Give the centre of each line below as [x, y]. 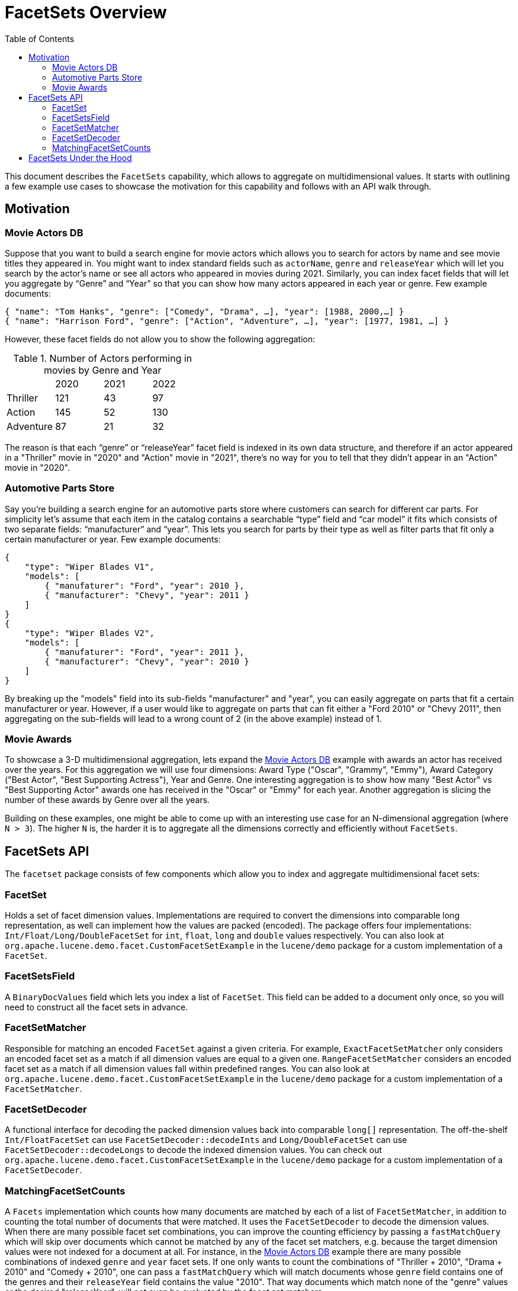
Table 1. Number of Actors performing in [103, 358]
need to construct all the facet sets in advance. [96, 1007]
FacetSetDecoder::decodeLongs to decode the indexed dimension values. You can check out [194, 1150]
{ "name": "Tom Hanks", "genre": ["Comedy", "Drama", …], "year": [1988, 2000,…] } [205, 311]
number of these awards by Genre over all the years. [107, 800]
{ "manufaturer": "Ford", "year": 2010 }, [144, 585]
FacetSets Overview [86, 12]
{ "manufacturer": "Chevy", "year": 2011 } [147, 595]
